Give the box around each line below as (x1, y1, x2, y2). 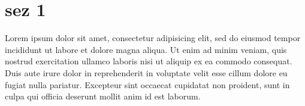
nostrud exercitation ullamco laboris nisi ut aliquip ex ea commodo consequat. (5, 55, 292, 67)
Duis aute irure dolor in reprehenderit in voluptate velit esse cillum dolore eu (5, 66, 288, 79)
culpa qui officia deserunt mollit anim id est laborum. (5, 90, 201, 102)
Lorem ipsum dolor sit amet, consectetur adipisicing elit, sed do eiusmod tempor (5, 32, 301, 44)
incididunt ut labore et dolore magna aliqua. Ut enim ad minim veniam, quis (5, 43, 287, 55)
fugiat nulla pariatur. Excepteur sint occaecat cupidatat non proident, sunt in (5, 78, 290, 91)
